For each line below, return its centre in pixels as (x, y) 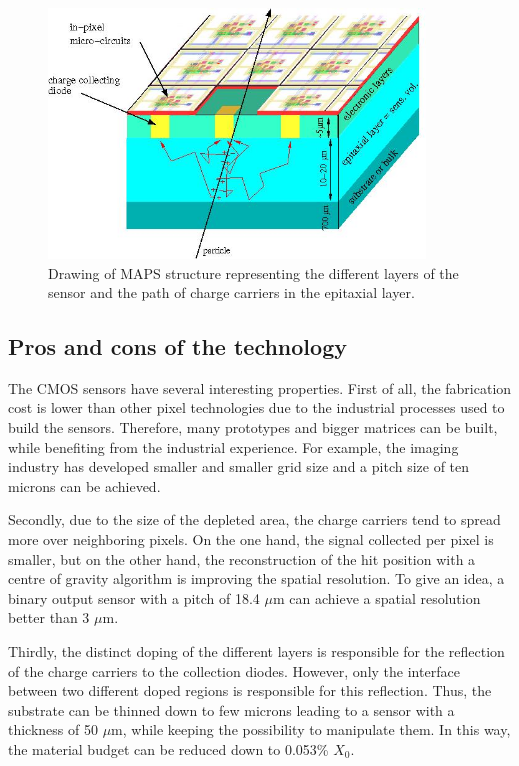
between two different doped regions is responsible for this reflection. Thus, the (250, 690)
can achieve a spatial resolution (385, 597)
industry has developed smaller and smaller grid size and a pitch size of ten (239, 466)
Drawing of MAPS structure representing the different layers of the (253, 272)
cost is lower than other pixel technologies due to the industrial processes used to (256, 407)
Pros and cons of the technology (177, 346)
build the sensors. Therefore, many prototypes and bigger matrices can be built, (253, 427)
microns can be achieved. (84, 485)
